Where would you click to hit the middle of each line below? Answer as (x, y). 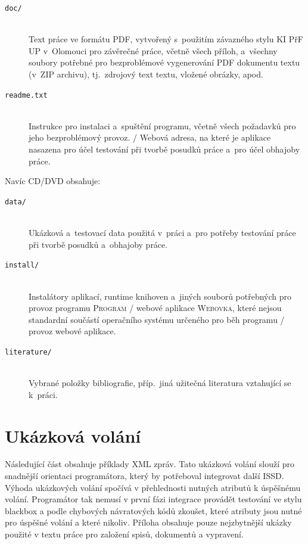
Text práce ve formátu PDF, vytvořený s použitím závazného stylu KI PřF (166, 39)
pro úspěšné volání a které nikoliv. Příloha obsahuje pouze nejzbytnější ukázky (148, 522)
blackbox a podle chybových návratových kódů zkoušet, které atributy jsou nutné (153, 510)
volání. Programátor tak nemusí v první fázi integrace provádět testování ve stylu (153, 499)
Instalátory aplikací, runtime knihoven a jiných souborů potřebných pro (160, 296)
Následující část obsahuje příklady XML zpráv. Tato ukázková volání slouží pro (150, 464)
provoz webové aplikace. (72, 331)
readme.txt (26, 95)
